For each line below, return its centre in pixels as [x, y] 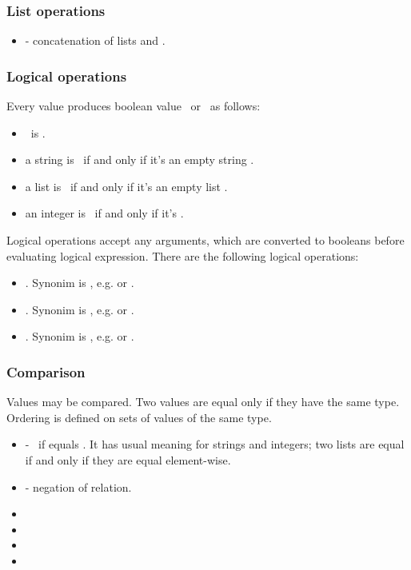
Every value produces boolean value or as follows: [134, 106]
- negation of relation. [78, 486]
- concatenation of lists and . [95, 40]
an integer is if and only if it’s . [104, 213]
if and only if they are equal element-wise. [128, 459]
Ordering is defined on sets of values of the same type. [139, 417]
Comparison [46, 371]
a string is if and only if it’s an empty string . [140, 159]
